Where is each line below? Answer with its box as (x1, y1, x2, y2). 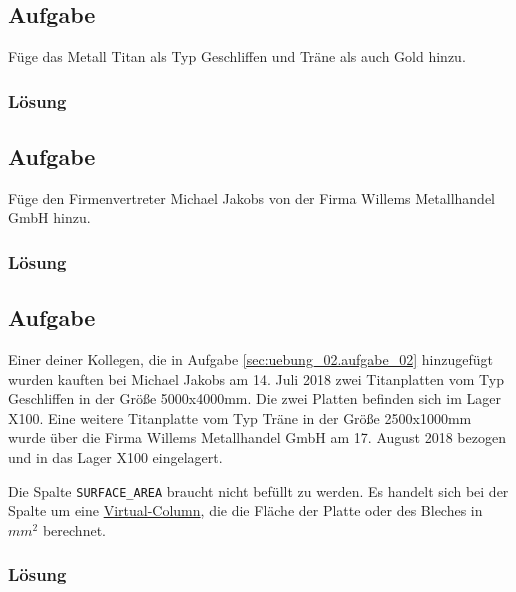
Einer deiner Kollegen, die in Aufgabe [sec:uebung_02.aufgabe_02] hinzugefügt (8, 349, 493, 370)
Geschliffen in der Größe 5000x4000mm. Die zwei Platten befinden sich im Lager (8, 388, 501, 409)
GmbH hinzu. (8, 207, 91, 228)
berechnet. (42, 519, 106, 540)
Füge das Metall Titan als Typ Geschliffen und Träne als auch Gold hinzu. (8, 46, 466, 67)
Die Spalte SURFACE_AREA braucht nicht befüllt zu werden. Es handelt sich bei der (8, 480, 509, 501)
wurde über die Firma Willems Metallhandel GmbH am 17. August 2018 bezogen (8, 427, 506, 448)
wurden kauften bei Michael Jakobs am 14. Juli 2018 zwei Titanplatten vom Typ (8, 368, 504, 389)
